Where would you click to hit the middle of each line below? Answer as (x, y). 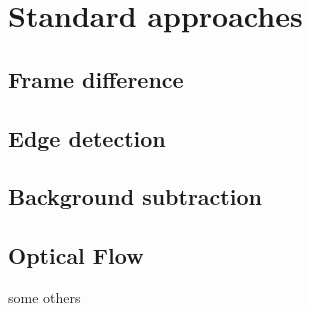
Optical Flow (76, 255)
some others (44, 296)
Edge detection (87, 137)
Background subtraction (135, 196)
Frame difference (96, 78)
